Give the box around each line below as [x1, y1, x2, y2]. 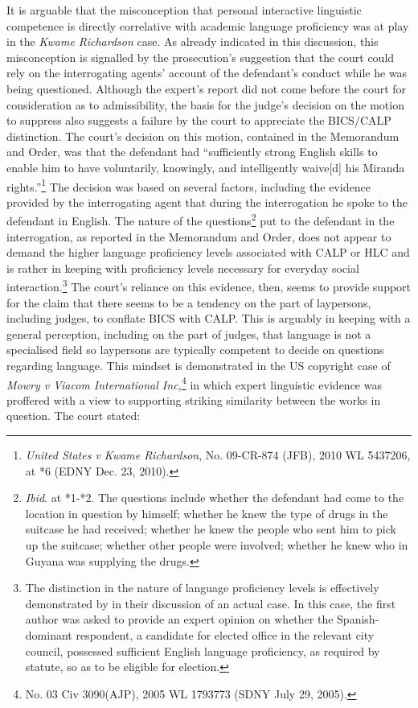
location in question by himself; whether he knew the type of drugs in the [25, 504, 388, 521]
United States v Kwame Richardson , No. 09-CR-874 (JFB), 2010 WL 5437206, [25, 447, 411, 463]
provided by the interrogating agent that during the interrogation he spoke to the [6, 193, 408, 210]
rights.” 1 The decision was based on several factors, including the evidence [6, 175, 371, 195]
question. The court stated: [6, 407, 141, 424]
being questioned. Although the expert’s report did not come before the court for [6, 80, 407, 97]
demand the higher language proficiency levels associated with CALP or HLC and [6, 244, 410, 261]
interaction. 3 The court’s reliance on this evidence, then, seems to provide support [6, 276, 412, 295]
